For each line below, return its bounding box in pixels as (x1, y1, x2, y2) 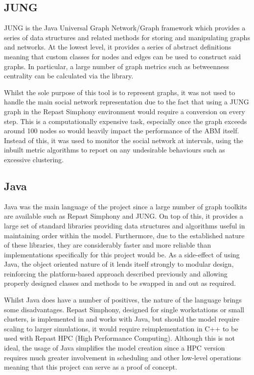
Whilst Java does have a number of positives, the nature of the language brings (4, 295, 242, 305)
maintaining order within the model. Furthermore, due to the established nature (4, 230, 245, 240)
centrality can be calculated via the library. (4, 71, 134, 81)
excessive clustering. (4, 154, 64, 164)
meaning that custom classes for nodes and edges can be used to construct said (4, 51, 241, 61)
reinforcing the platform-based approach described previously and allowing (4, 268, 228, 278)
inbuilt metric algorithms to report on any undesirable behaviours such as (4, 145, 225, 155)
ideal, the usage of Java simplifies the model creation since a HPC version (4, 343, 225, 353)
